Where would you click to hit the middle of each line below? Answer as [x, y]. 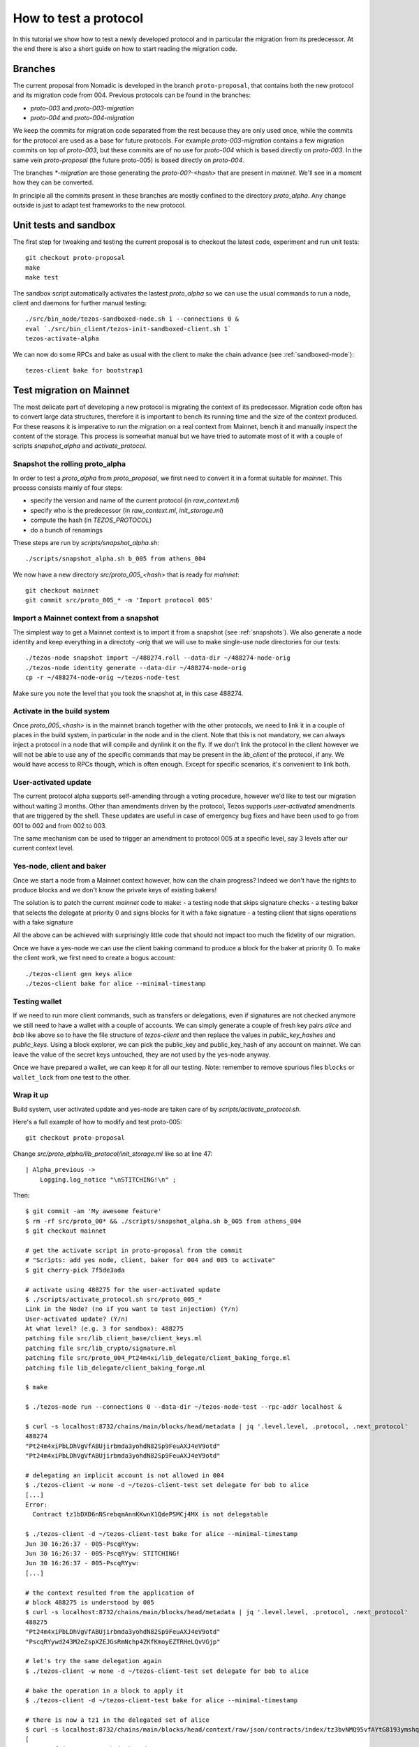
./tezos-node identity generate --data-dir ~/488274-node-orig [136, 668]
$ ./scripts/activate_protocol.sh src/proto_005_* [114, 1299]
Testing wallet [37, 1001]
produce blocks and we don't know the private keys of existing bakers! [115, 890]
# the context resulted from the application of [110, 1593]
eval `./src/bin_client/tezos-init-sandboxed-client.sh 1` [128, 329]
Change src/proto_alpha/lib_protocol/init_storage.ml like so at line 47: [113, 1154]
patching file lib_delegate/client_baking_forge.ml [116, 1368]
